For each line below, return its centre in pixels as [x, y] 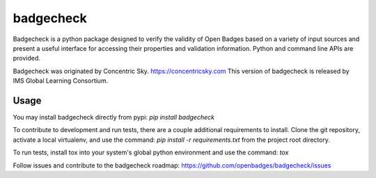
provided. [27, 58]
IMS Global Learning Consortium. [61, 81]
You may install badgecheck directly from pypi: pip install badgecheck [114, 118]
